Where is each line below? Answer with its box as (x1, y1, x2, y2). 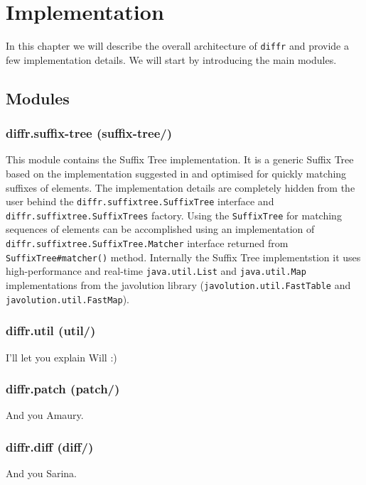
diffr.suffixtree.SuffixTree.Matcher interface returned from (6, 236, 289, 251)
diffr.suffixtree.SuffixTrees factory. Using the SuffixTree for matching (6, 207, 342, 222)
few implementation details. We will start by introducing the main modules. (6, 52, 337, 67)
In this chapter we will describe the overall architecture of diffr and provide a (6, 38, 349, 53)
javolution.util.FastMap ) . (6, 291, 130, 306)
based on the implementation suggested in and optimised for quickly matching (6, 165, 347, 180)
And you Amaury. (6, 408, 84, 423)
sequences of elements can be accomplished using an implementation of (6, 222, 315, 236)
